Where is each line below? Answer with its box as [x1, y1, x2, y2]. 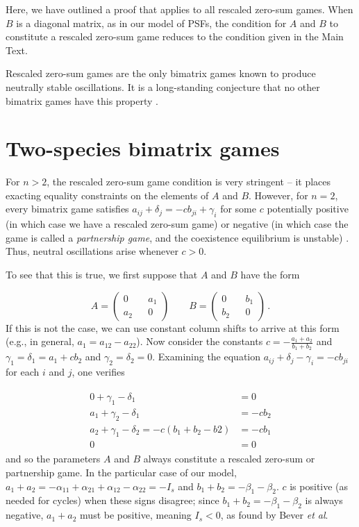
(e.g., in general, [6, 334, 74, 349]
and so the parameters [6, 451, 101, 466]
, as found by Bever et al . [220, 508, 328, 522]
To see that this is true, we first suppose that [6, 267, 198, 282]
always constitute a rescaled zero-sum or [143, 451, 315, 466]
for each [6, 365, 40, 379]
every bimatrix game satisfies [6, 201, 129, 216]
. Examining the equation [152, 349, 261, 364]
